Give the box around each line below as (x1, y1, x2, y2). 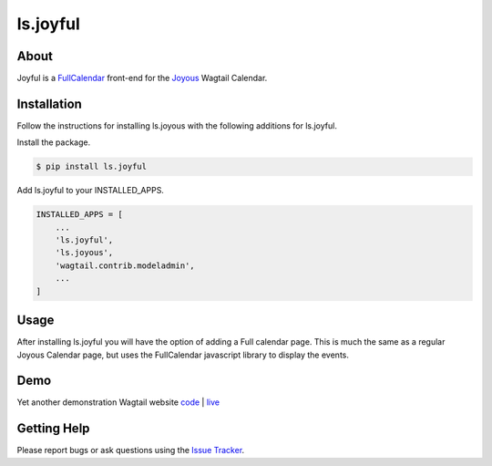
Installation (16, 96, 82, 111)
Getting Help (16, 420, 90, 437)
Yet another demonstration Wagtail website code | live (16, 397, 220, 408)
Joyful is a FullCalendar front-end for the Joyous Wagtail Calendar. (16, 73, 268, 84)
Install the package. (16, 137, 91, 148)
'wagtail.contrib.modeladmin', (55, 260, 195, 271)
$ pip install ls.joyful (36, 161, 148, 172)
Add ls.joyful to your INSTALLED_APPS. (16, 185, 164, 196)
